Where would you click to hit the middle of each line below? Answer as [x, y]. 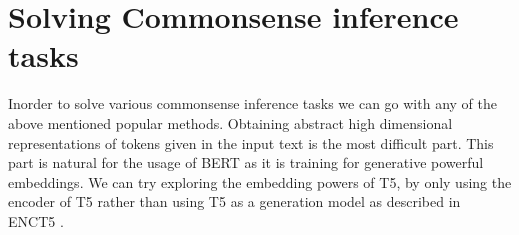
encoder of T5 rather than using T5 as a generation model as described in [234, 201]
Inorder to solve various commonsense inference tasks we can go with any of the [252, 103]
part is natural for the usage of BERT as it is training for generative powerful [246, 162]
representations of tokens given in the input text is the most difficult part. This [251, 142]
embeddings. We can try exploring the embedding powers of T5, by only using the [260, 181]
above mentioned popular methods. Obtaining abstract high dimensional [230, 122]
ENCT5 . [36, 220]
